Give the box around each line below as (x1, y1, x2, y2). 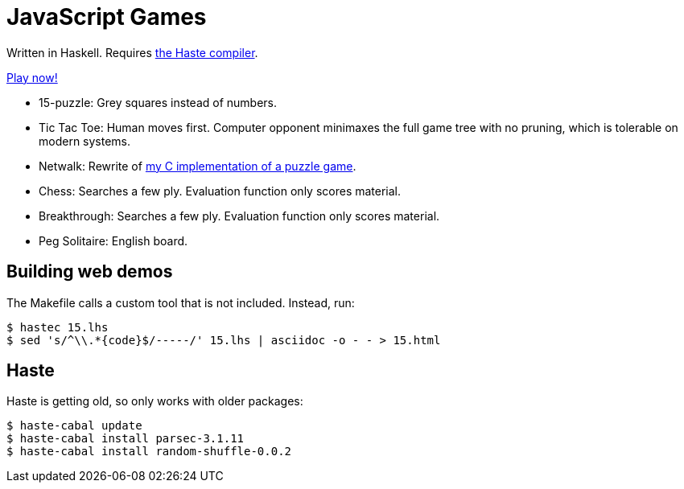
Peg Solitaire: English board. (39, 233, 188, 248)
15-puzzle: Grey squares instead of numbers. (39, 95, 278, 109)
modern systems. (39, 134, 131, 148)
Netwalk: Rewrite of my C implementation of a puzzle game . (39, 158, 356, 173)
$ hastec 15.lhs (6, 320, 109, 334)
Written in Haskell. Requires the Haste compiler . (6, 45, 258, 60)
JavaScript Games (6, 3, 207, 31)
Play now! (6, 70, 58, 84)
